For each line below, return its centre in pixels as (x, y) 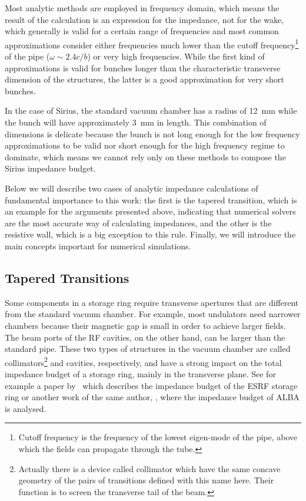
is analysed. (26, 408)
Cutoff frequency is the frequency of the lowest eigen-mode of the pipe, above (158, 437)
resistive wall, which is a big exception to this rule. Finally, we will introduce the (150, 234)
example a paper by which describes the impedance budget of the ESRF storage (151, 385)
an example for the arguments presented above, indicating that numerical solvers (150, 211)
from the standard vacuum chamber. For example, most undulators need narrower (153, 314)
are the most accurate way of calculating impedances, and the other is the (138, 223)
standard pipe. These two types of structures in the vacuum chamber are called (148, 349)
